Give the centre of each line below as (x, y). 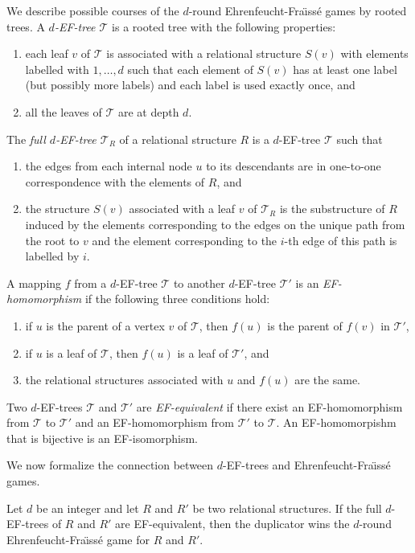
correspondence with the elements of (115, 181)
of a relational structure (178, 139)
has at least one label (345, 69)
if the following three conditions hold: (177, 299)
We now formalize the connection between (110, 465)
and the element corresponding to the (185, 240)
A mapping (34, 283)
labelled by (52, 256)
